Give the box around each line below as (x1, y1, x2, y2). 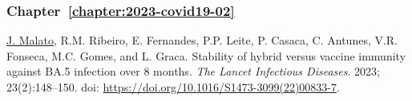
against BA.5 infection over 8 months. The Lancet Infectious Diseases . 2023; (6, 63, 380, 80)
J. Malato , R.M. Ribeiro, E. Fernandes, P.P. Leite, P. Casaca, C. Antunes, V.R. (6, 32, 398, 49)
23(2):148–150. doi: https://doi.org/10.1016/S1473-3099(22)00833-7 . (6, 79, 340, 95)
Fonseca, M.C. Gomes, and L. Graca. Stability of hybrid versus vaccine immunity (6, 47, 406, 64)
